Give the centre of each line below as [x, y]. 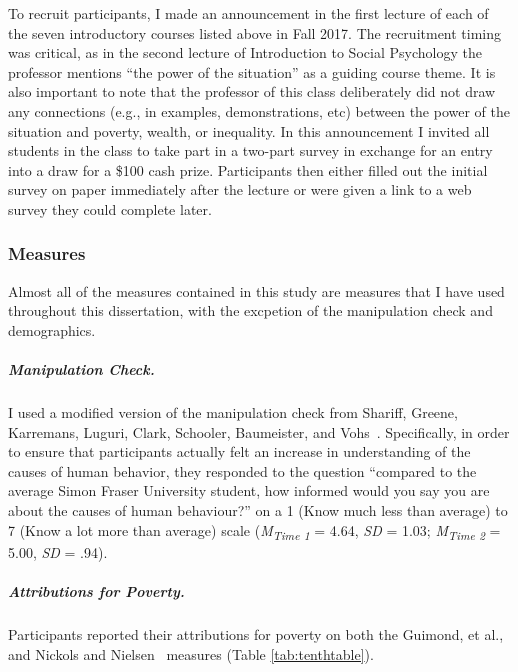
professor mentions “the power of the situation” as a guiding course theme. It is [252, 71]
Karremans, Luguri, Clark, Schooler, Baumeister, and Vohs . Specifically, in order [259, 431]
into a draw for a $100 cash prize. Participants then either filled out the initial [248, 169]
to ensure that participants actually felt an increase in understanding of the [239, 451]
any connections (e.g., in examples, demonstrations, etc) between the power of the [259, 110]
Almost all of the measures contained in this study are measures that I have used [256, 290]
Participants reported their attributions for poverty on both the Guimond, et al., [256, 633]
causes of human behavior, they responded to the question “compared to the [242, 470]
